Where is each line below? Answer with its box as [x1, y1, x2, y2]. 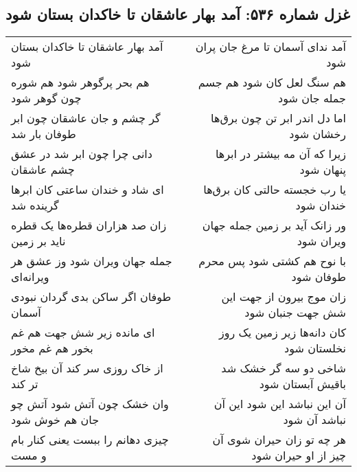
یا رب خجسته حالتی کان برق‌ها [203, 181, 346, 198]
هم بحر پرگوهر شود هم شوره [11, 74, 150, 91]
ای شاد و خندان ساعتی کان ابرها [11, 181, 164, 198]
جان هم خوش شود [11, 412, 100, 428]
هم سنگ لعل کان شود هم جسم [198, 74, 346, 91]
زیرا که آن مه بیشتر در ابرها [215, 146, 346, 162]
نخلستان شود [284, 340, 346, 357]
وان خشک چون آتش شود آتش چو [11, 396, 169, 412]
